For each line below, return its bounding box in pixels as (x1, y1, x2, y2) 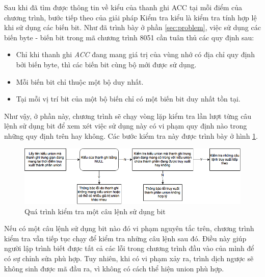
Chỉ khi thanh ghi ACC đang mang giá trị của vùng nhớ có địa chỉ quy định (16, 49, 255, 60)
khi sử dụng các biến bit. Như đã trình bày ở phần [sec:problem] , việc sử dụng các (4, 22, 261, 33)
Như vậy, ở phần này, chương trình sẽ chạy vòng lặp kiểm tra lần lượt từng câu (4, 110, 252, 121)
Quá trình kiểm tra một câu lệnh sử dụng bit (24, 206, 166, 216)
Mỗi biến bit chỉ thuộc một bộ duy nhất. (16, 76, 144, 87)
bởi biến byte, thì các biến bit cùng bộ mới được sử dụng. (16, 59, 197, 69)
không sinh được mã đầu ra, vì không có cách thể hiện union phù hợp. (4, 263, 224, 273)
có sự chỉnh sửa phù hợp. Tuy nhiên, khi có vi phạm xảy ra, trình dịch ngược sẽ (4, 253, 254, 264)
